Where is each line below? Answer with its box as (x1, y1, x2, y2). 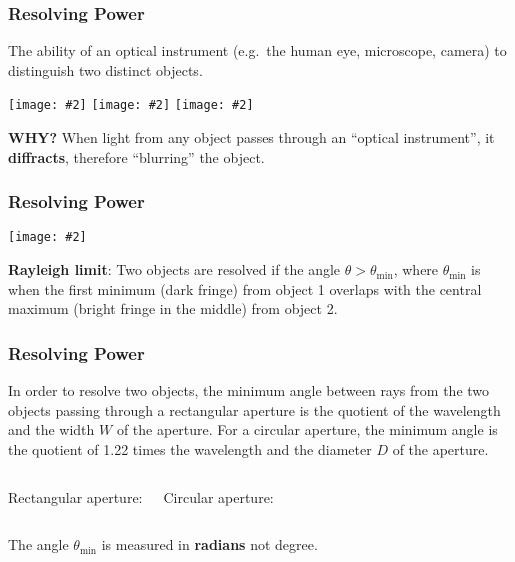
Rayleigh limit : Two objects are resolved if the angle (8, 259, 341, 280)
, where (393, 259, 439, 280)
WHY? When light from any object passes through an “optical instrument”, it (8, 127, 495, 148)
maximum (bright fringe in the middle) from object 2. (8, 298, 338, 319)
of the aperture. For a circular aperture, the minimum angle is (116, 419, 498, 440)
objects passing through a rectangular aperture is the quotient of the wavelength (8, 399, 501, 420)
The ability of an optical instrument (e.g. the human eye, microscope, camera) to (8, 40, 507, 61)
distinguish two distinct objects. (8, 59, 203, 80)
